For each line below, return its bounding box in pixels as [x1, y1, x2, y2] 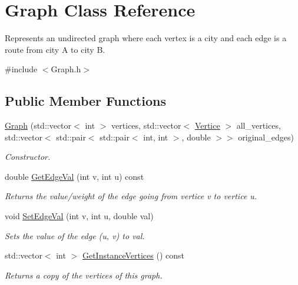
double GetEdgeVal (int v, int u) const [5, 170, 144, 182]
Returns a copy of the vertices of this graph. [5, 269, 163, 281]
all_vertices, [236, 119, 281, 132]
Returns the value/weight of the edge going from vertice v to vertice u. [5, 190, 257, 202]
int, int [143, 130, 168, 143]
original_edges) [238, 130, 294, 143]
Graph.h [51, 63, 81, 75]
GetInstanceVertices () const [82, 249, 184, 261]
